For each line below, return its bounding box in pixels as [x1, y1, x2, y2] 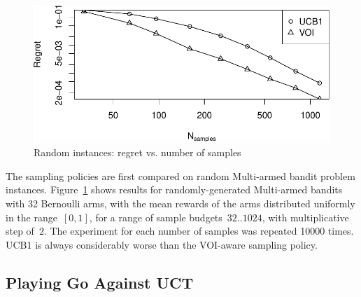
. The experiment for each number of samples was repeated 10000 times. [43, 223, 354, 238]
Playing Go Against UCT [6, 271, 194, 293]
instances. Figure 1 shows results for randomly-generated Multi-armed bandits [6, 182, 343, 197]
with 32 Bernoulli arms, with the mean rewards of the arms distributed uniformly [6, 196, 355, 211]
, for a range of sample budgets [89, 209, 222, 224]
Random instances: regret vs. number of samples [34, 145, 241, 160]
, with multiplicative [262, 209, 349, 224]
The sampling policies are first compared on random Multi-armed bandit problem [6, 168, 355, 183]
